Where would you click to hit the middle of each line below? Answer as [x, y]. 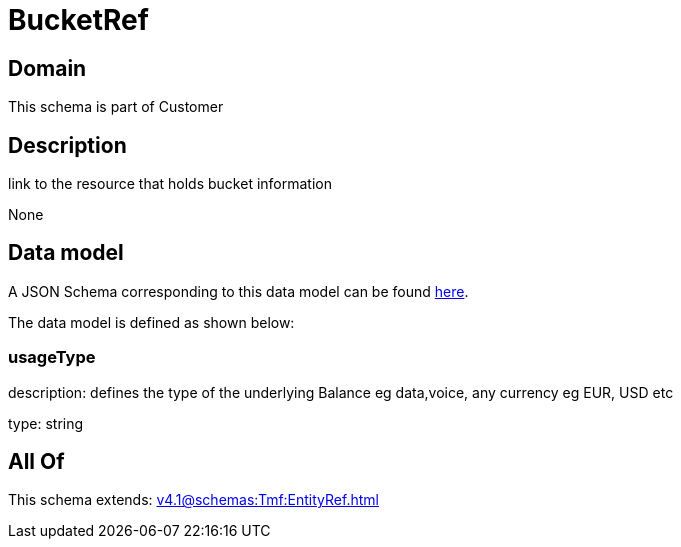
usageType [52, 357]
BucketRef [78, 20]
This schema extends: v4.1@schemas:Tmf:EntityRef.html [193, 500]
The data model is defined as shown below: [151, 322]
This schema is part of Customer [116, 107]
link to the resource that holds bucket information [170, 184]
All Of [36, 462]
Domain [47, 68]
